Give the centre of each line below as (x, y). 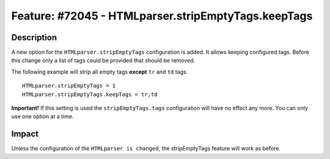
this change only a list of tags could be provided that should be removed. (103, 60)
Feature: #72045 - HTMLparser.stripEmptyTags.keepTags (162, 16)
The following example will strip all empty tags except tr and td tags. (100, 72)
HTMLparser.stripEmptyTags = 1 (69, 86)
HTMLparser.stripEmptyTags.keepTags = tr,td (90, 94)
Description (34, 37)
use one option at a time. (42, 116)
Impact (25, 134)
